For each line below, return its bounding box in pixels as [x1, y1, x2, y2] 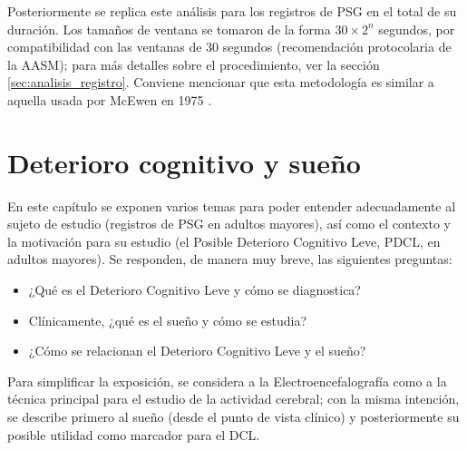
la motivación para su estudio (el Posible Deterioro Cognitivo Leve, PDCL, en [7, 231, 441, 250]
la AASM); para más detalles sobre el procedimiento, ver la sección [7, 54, 380, 73]
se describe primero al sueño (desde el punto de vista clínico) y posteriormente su [7, 407, 460, 426]
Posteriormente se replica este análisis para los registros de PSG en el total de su [7, 2, 457, 20]
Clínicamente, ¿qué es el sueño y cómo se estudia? [28, 310, 307, 329]
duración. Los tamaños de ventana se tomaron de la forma [7, 19, 331, 38]
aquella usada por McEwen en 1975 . [7, 90, 212, 109]
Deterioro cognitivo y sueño [7, 143, 361, 181]
